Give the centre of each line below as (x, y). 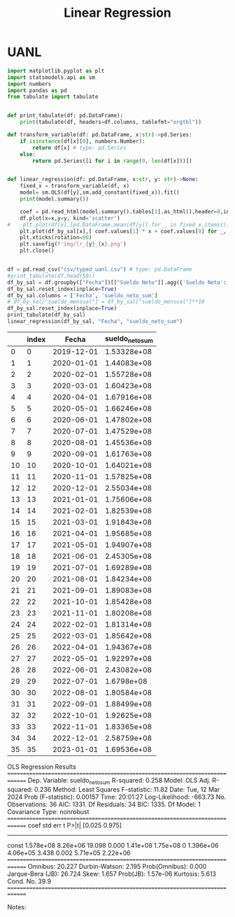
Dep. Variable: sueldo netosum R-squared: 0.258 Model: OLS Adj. (119, 781)
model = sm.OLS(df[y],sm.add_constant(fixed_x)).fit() (100, 193)
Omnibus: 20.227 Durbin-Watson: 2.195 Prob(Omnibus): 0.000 (117, 866)
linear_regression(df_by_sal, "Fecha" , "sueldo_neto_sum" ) (95, 322)
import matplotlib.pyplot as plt (56, 71)
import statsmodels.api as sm (51, 77)
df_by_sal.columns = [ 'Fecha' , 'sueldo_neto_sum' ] (83, 295)
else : (28, 154)
